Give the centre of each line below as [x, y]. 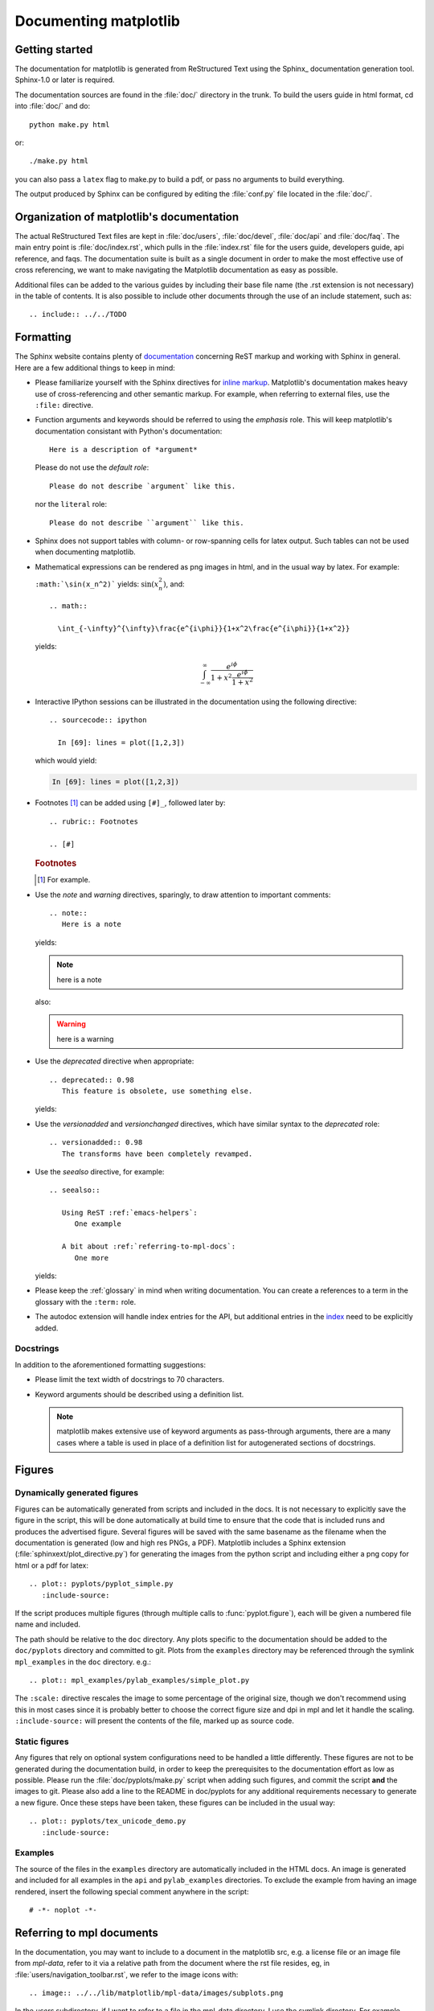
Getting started [54, 49]
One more [92, 1258]
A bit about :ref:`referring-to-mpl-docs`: [149, 1246]
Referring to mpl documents [86, 1933]
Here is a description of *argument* [124, 450]
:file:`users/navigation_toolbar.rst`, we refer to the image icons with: [127, 1974]
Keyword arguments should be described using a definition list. [139, 1394]
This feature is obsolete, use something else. [157, 1091]
